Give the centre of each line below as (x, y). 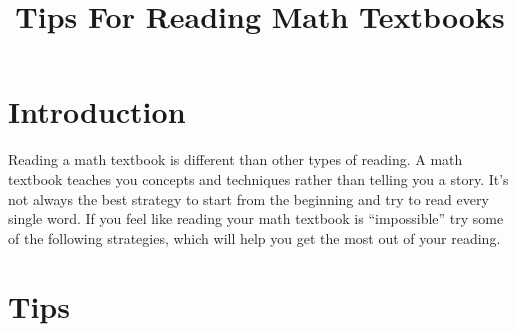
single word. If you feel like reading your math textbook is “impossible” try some (256, 218)
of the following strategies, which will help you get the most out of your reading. (254, 237)
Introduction (97, 111)
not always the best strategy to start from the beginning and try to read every (248, 198)
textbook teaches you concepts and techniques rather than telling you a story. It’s (258, 178)
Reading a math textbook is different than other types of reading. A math (235, 159)
